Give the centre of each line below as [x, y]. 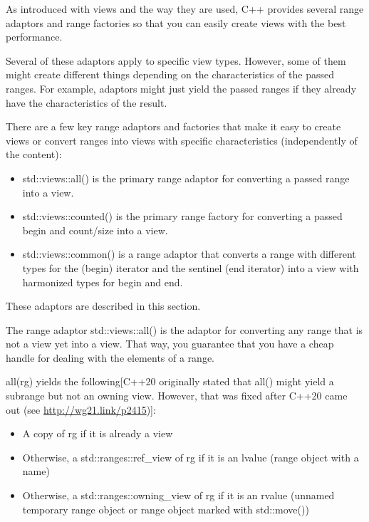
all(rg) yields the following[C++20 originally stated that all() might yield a [170, 381]
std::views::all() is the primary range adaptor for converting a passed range [186, 178]
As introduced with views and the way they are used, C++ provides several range [185, 9]
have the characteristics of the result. [87, 102]
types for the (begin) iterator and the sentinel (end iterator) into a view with [191, 267]
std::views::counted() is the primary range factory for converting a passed [182, 216]
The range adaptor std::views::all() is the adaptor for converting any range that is [184, 329]
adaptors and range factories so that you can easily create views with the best [176, 22]
